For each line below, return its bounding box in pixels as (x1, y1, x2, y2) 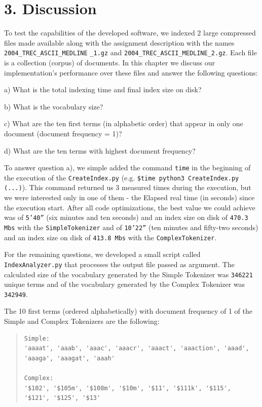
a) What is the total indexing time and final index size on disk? (4, 84, 202, 95)
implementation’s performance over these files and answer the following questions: (4, 67, 258, 78)
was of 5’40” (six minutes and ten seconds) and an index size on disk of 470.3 (4, 212, 248, 223)
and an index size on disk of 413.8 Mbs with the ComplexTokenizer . (4, 232, 217, 242)
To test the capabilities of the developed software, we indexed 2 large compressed (4, 27, 256, 38)
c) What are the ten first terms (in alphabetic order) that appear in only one (4, 118, 243, 129)
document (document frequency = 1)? (4, 128, 122, 138)
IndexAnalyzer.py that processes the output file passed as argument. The (4, 258, 235, 269)
